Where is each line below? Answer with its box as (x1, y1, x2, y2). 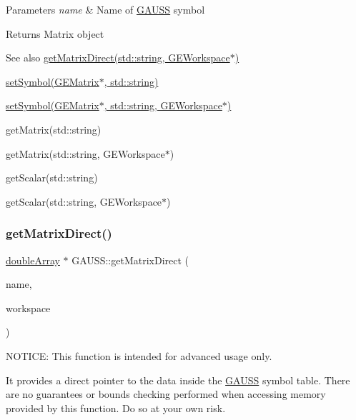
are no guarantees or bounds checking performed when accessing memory (6, 386, 326, 401)
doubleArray (6, 252, 60, 267)
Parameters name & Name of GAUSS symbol (6, 2, 205, 16)
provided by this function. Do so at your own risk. (6, 400, 226, 415)
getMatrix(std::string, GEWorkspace (6, 146, 165, 161)
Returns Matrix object (6, 26, 104, 41)
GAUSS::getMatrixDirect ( (71, 252, 189, 267)
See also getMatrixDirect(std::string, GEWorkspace (6, 50, 230, 65)
